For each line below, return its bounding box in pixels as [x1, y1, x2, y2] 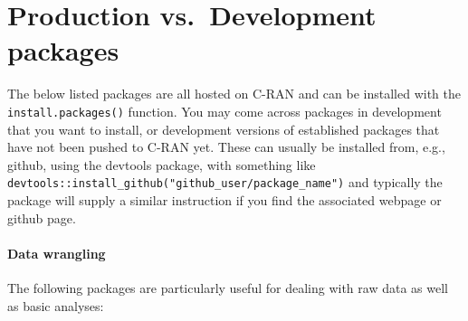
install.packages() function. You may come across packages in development [7, 101, 442, 120]
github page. [7, 208, 76, 227]
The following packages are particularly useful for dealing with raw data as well [7, 278, 448, 297]
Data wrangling [7, 243, 106, 262]
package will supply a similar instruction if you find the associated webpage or [7, 191, 442, 209]
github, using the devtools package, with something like [7, 155, 316, 174]
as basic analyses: [7, 296, 104, 315]
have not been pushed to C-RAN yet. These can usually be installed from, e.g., [7, 137, 445, 156]
